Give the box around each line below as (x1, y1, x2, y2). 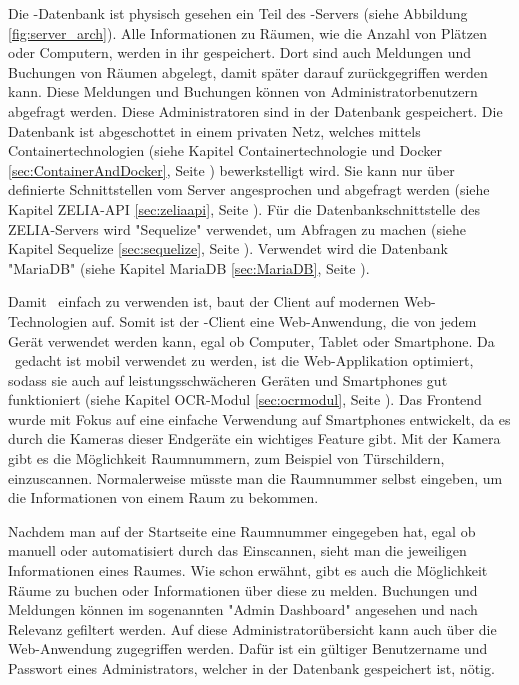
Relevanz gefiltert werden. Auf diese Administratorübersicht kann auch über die (8, 618, 497, 639)
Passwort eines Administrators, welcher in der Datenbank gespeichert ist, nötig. (8, 658, 495, 678)
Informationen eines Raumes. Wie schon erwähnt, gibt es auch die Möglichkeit (8, 560, 488, 581)
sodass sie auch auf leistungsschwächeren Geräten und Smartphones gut (8, 369, 448, 390)
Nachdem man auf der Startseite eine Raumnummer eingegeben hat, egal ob (8, 520, 476, 541)
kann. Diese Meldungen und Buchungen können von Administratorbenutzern (8, 81, 478, 102)
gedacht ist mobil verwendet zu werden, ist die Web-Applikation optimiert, (14, 350, 474, 371)
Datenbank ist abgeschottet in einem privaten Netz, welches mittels (8, 120, 421, 141)
